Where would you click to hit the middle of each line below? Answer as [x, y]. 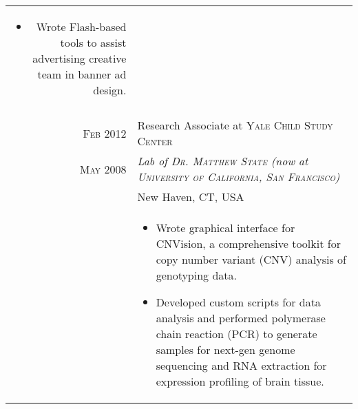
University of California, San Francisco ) [239, 177]
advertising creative [80, 58]
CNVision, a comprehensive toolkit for [248, 243]
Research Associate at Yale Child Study [235, 125]
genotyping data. [197, 275]
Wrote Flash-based [81, 27]
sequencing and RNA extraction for [241, 365]
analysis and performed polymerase [241, 318]
